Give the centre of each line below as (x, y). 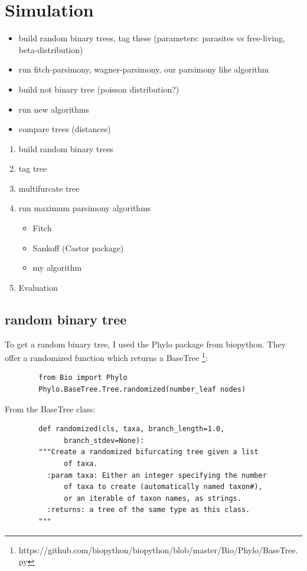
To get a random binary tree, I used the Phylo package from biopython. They (146, 344)
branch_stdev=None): (104, 440)
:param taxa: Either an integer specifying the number (157, 475)
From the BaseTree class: (50, 408)
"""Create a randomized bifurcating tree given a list (148, 452)
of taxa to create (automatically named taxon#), (163, 487)
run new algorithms (54, 109)
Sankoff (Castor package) (78, 247)
